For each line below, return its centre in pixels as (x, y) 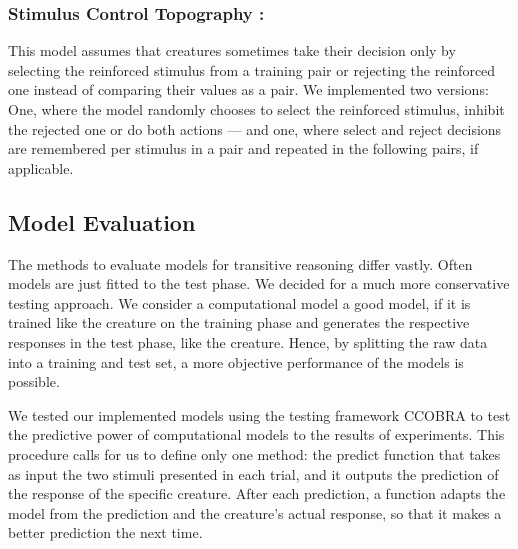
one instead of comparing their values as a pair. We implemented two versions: (248, 89)
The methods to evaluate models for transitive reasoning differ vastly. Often (240, 263)
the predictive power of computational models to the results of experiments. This (256, 434)
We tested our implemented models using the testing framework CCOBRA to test (259, 414)
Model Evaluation (102, 221)
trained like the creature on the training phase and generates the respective (239, 322)
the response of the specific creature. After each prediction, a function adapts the (257, 493)
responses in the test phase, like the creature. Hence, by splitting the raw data (248, 341)
